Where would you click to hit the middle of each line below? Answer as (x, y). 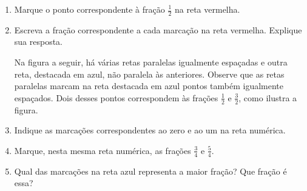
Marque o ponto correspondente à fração (89, 9)
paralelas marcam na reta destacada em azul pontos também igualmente (149, 86)
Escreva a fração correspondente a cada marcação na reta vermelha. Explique (158, 29)
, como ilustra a (268, 97)
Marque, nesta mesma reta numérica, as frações (103, 150)
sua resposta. (39, 42)
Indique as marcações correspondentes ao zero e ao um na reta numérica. (150, 130)
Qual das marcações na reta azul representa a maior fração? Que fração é (150, 171)
